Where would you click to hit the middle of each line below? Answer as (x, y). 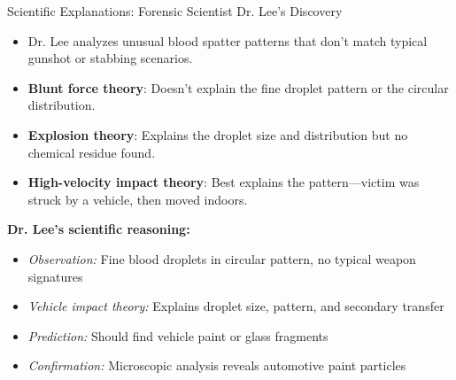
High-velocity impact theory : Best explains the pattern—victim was (224, 182)
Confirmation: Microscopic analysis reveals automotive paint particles (217, 365)
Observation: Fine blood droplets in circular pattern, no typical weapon (222, 258)
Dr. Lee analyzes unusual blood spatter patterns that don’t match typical (228, 40)
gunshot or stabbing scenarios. (110, 58)
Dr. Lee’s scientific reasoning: (99, 229)
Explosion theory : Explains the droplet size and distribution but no (218, 134)
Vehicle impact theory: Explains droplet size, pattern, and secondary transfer (236, 306)
